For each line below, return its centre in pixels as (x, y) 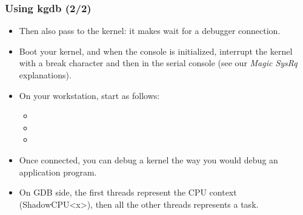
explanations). (45, 75)
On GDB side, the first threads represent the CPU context (128, 192)
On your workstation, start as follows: (89, 95)
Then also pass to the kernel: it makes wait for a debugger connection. (150, 31)
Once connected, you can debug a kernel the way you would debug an (148, 159)
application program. (58, 172)
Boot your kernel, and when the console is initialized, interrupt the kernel (156, 51)
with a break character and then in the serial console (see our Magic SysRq (158, 63)
